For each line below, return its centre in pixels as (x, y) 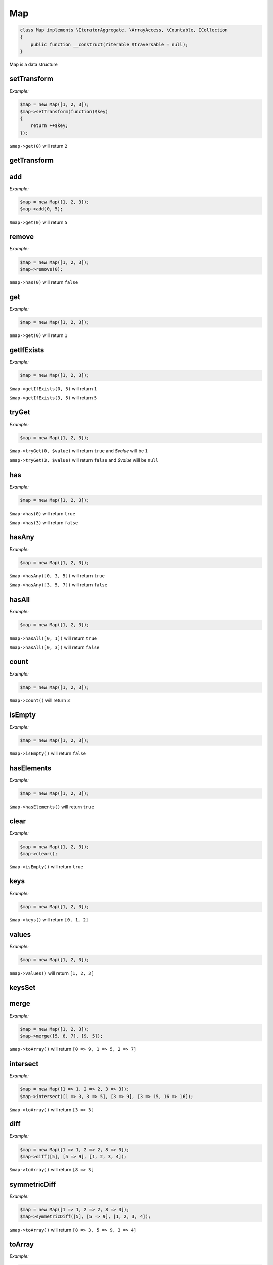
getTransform (32, 160)
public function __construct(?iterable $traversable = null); (109, 44)
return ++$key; (49, 126)
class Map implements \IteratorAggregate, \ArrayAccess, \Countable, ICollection (124, 30)
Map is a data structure (33, 65)
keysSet (22, 987)
